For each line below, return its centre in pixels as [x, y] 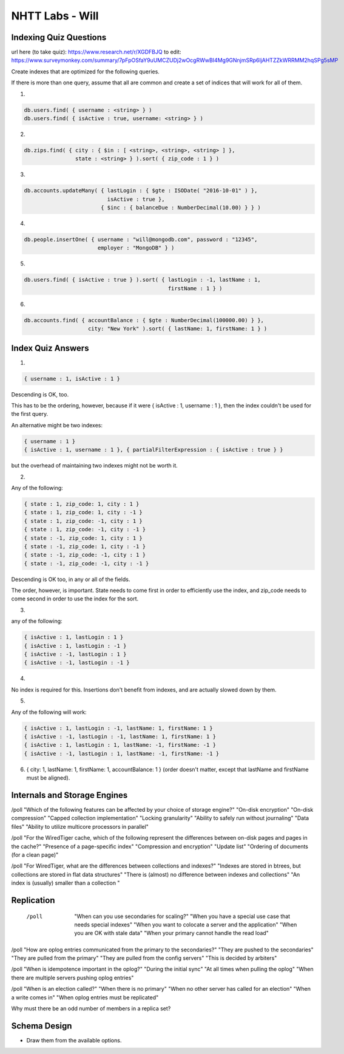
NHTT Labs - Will [55, 16]
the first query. [30, 414]
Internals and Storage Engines [69, 795]
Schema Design [42, 1026]
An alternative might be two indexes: [57, 425]
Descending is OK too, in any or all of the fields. [71, 579]
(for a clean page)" [35, 855]
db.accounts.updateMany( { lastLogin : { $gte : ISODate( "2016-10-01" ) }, [141, 191]
